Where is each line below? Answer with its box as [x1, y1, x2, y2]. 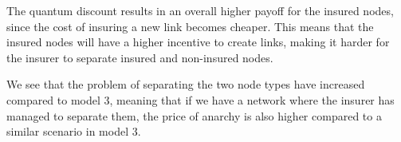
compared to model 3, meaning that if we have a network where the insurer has [6, 91, 395, 108]
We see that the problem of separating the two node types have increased [6, 76, 365, 93]
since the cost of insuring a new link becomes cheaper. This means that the [6, 18, 374, 34]
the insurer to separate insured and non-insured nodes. [6, 49, 273, 65]
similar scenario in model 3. [6, 123, 141, 140]
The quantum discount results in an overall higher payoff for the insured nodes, [6, 2, 394, 18]
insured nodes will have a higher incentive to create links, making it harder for [6, 34, 390, 50]
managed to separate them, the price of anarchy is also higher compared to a [6, 107, 382, 124]
